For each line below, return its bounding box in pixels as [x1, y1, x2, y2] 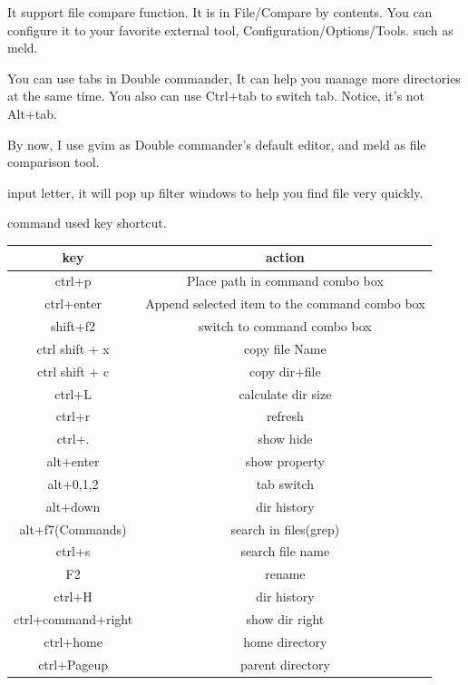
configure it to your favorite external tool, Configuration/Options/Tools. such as [7, 20, 453, 39]
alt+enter [46, 452, 100, 471]
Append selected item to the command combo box [145, 294, 425, 313]
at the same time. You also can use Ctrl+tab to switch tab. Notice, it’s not [7, 86, 425, 105]
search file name [240, 542, 330, 561]
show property [245, 452, 326, 471]
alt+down [45, 496, 101, 515]
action [266, 248, 305, 267]
